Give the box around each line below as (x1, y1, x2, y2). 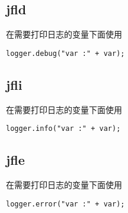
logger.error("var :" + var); (6, 199, 125, 208)
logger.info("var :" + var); (6, 124, 121, 133)
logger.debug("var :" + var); (6, 49, 125, 58)
